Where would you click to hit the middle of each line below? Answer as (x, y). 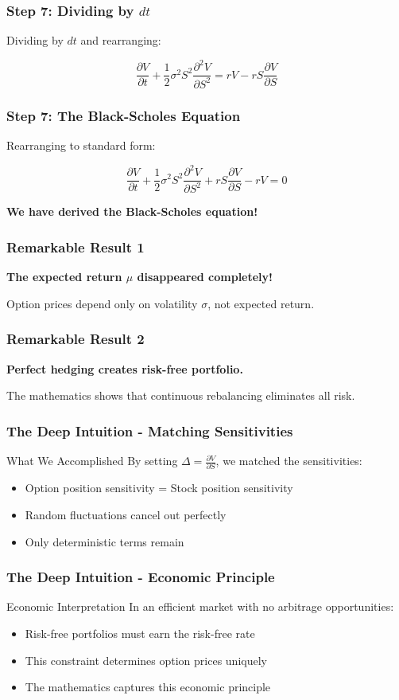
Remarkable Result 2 (76, 339)
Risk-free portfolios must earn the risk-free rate (140, 633)
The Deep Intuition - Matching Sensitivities (150, 430)
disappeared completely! (205, 277)
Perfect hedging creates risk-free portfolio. (125, 368)
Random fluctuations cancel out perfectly (126, 514)
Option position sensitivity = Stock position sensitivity (159, 488)
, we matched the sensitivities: (289, 461)
